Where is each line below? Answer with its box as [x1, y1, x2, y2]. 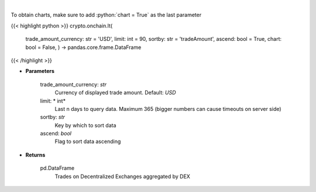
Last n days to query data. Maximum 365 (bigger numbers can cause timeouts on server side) [54, 105, 281, 112]
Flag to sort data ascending [54, 138, 121, 145]
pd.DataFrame [40, 165, 75, 172]
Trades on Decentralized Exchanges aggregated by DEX [54, 173, 190, 180]
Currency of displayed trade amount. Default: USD [54, 89, 176, 96]
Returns [25, 151, 46, 158]
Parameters [25, 68, 55, 75]
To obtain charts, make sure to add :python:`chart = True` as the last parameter [11, 12, 202, 19]
